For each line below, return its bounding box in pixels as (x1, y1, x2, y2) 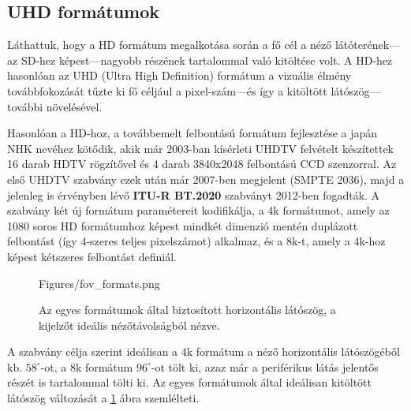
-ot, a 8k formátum (40, 358, 133, 375)
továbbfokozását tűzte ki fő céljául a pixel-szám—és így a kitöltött (7, 82, 327, 99)
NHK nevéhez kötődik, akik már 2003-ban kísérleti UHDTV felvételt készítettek (7, 140, 394, 156)
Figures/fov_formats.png (39, 275, 160, 291)
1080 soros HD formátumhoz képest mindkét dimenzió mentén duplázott (7, 217, 358, 234)
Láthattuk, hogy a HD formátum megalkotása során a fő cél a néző (7, 36, 332, 53)
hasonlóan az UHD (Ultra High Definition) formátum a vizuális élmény (7, 67, 352, 84)
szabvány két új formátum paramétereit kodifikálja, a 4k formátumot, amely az (7, 202, 390, 219)
